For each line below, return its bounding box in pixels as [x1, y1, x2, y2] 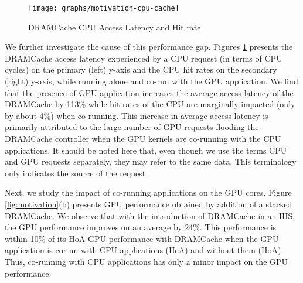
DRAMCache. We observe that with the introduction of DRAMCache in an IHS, [5, 209, 295, 221]
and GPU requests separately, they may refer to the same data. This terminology [5, 155, 297, 168]
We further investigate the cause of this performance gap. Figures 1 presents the [5, 40, 293, 53]
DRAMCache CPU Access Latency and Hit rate [28, 21, 201, 33]
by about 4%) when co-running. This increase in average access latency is [5, 109, 268, 121]
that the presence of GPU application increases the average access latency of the [5, 86, 294, 98]
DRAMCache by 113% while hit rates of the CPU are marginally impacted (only [5, 98, 295, 110]
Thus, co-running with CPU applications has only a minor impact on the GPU [5, 255, 288, 267]
